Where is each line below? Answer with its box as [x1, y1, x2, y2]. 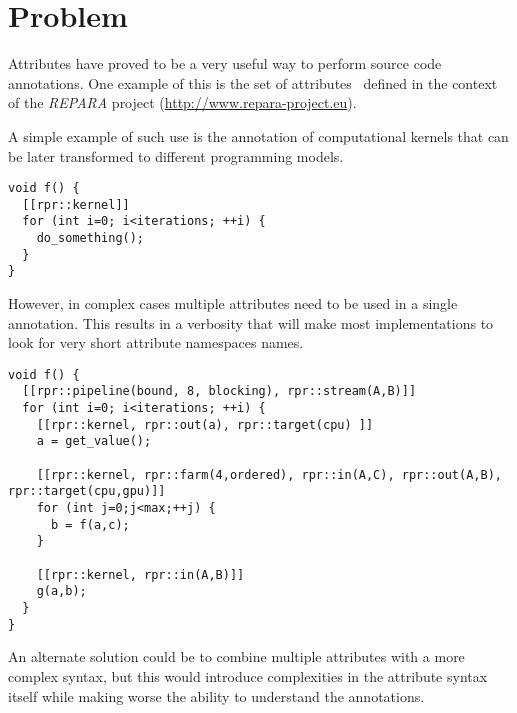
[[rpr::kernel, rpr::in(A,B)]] [36, 567, 245, 582]
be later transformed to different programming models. [8, 145, 344, 166]
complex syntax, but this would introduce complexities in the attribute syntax [8, 665, 488, 686]
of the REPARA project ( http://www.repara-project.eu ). [8, 92, 357, 113]
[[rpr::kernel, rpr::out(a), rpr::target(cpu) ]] [36, 417, 374, 432]
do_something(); [36, 231, 145, 246]
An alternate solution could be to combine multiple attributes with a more [8, 646, 465, 667]
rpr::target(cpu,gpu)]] [8, 484, 166, 499]
